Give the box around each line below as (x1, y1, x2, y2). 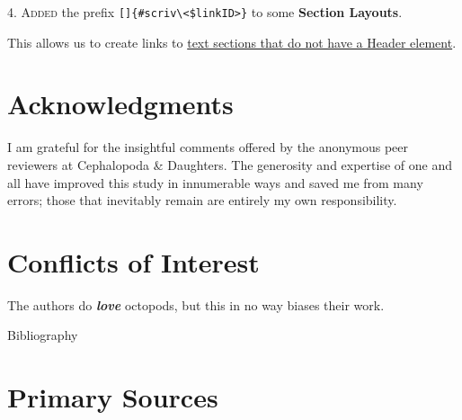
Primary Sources (7, 379, 218, 416)
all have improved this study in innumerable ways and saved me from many (7, 173, 423, 192)
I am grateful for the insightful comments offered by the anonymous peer (7, 138, 409, 156)
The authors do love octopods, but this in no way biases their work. (7, 295, 385, 314)
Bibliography (7, 326, 78, 344)
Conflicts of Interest (7, 243, 260, 280)
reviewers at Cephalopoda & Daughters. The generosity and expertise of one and (7, 155, 452, 174)
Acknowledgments (7, 85, 234, 122)
